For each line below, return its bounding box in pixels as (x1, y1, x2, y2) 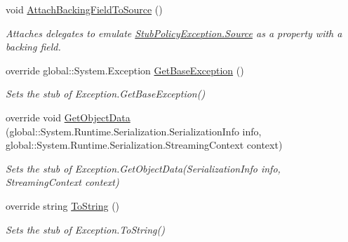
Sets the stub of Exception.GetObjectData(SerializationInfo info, (6, 161, 281, 175)
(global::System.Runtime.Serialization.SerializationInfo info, (6, 123, 262, 138)
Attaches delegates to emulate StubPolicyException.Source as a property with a (6, 25, 342, 40)
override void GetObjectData (6, 109, 130, 124)
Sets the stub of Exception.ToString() (6, 222, 165, 236)
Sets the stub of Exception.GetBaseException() (6, 86, 206, 101)
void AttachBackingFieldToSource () (6, 2, 163, 16)
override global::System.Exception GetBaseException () (6, 62, 244, 77)
